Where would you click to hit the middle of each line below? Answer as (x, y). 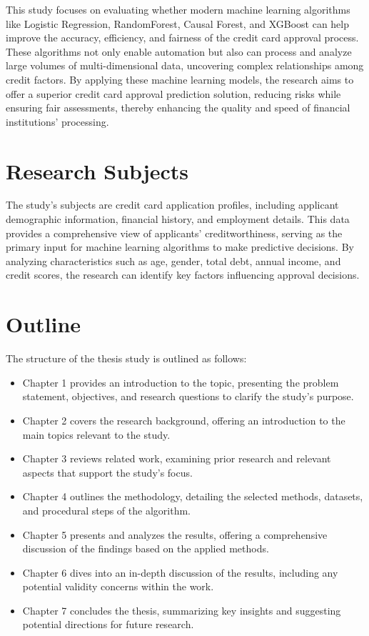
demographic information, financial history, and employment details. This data (178, 219)
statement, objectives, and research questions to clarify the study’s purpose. (188, 396)
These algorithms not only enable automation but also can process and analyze (179, 51)
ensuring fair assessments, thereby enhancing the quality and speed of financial (178, 108)
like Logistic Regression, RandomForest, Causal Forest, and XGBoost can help (178, 23)
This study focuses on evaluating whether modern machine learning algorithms (178, 9)
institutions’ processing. (57, 121)
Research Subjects (97, 170)
